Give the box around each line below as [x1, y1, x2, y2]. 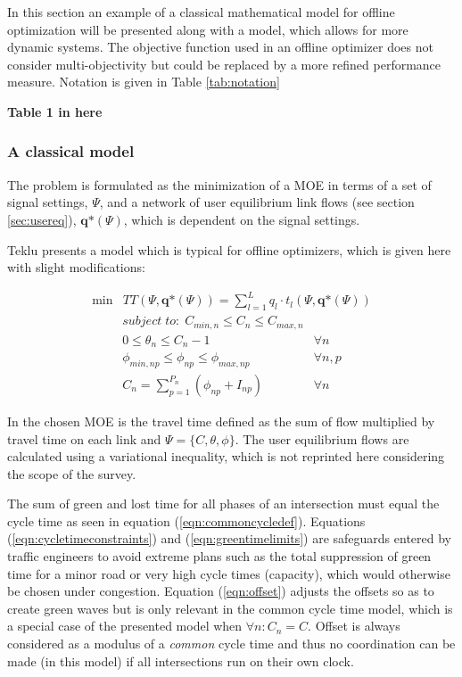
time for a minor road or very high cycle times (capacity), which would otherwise [7, 564, 450, 582]
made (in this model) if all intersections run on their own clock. [7, 651, 354, 670]
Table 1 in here [7, 102, 103, 120]
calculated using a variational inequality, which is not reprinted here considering [7, 447, 445, 466]
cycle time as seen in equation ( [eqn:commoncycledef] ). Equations [7, 511, 366, 530]
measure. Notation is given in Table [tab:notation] [7, 72, 280, 91]
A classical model [7, 140, 135, 162]
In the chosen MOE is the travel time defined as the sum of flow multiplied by [7, 411, 435, 430]
